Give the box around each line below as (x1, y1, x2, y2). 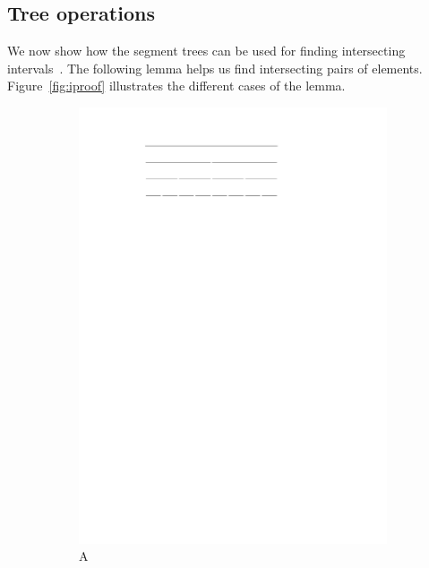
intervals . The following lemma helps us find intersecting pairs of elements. (7, 58, 423, 77)
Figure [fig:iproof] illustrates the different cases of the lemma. (7, 76, 346, 95)
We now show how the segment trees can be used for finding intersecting (7, 41, 406, 60)
